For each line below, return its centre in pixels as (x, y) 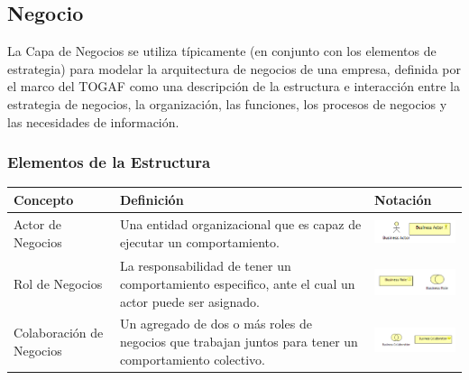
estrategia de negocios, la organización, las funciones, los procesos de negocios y (227, 103)
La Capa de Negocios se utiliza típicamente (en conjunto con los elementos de (222, 51)
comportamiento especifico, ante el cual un (237, 283)
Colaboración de (59, 333)
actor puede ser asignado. (189, 301)
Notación (403, 199)
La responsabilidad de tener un (205, 266)
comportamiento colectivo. (192, 359)
